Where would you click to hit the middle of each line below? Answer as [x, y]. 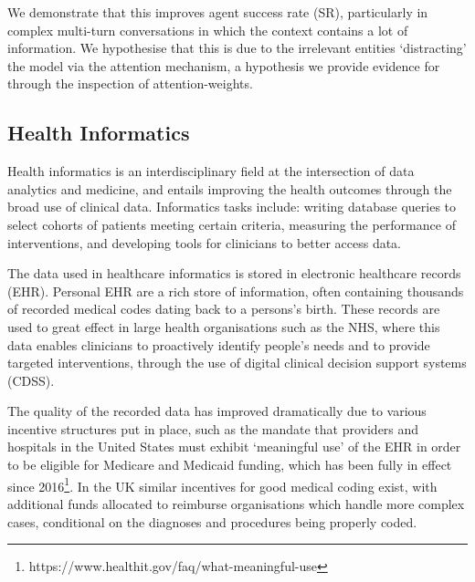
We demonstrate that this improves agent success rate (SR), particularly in [218, 12]
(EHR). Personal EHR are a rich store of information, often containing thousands [236, 291]
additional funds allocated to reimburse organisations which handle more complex [236, 503]
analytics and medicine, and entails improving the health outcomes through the [230, 188]
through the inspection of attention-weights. [130, 83]
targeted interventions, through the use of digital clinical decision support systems [237, 363]
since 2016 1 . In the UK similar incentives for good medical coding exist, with [222, 484]
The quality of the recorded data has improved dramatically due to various [217, 411]
